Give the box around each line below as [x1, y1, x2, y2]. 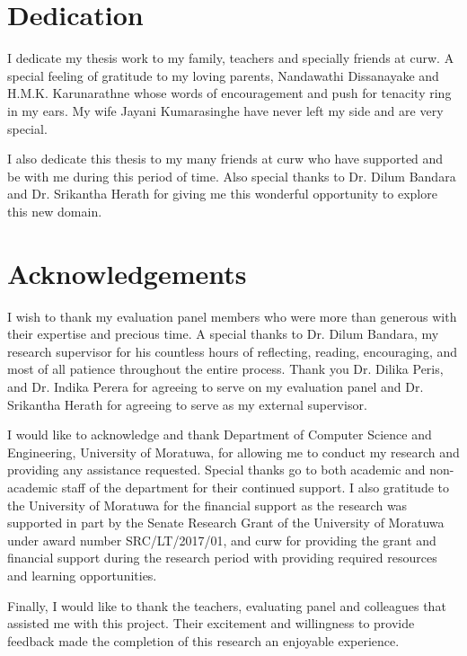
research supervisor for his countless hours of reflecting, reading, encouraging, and [7, 341, 458, 360]
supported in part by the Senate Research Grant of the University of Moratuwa [7, 513, 445, 532]
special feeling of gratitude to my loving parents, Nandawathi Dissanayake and [7, 66, 439, 84]
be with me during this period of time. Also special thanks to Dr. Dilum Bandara [7, 166, 456, 185]
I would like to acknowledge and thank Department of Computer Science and [7, 425, 432, 444]
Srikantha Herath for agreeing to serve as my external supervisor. [7, 394, 367, 413]
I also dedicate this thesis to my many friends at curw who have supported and [7, 149, 444, 168]
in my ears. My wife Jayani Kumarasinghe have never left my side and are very [7, 101, 444, 120]
